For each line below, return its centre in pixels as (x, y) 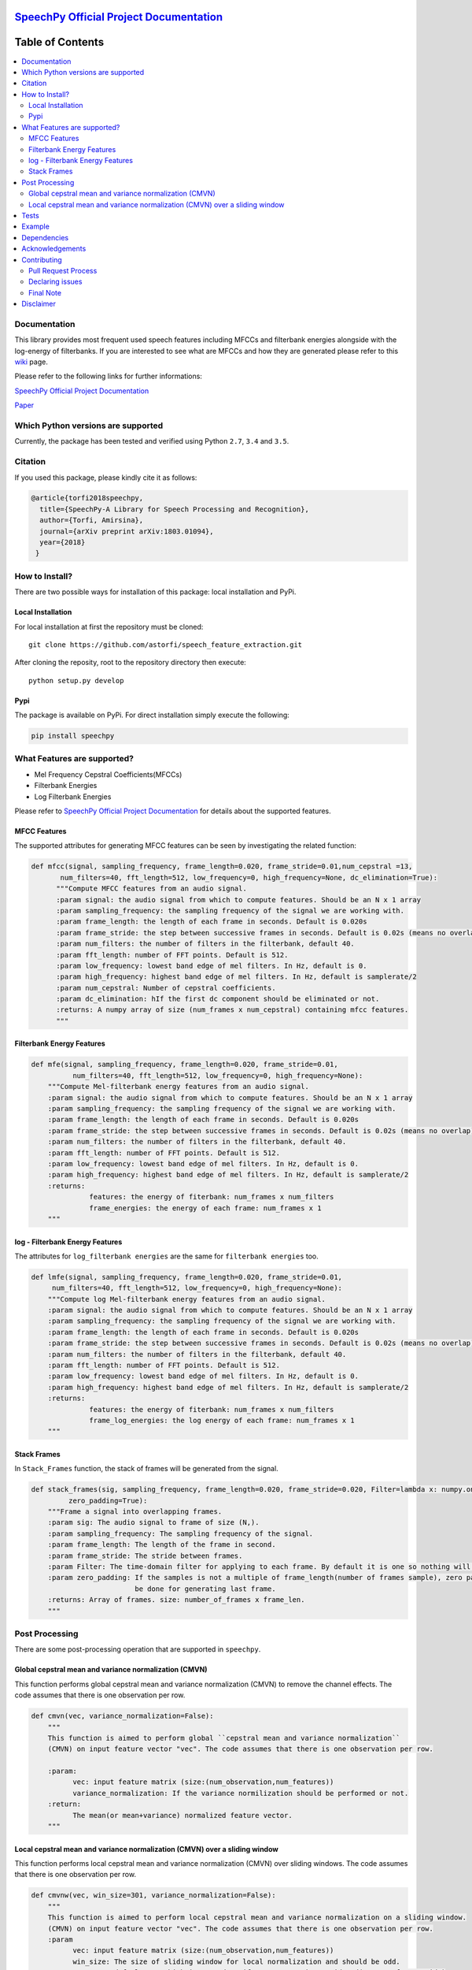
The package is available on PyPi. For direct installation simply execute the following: (152, 715)
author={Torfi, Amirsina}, (92, 520)
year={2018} (63, 543)
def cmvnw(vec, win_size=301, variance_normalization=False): (153, 1896)
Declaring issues (55, 282)
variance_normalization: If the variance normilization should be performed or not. (240, 1793)
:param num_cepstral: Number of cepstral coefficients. (166, 988)
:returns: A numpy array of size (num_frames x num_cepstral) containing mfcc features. (232, 1010)
